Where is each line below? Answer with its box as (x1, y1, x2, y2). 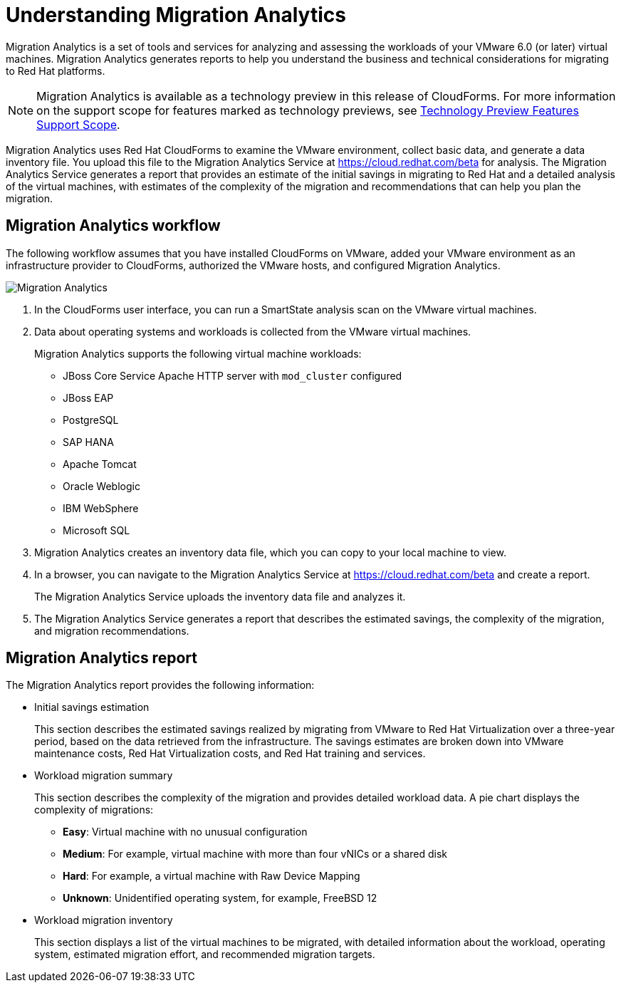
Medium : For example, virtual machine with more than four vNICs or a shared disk (63, 848, 447, 860)
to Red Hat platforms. (6, 64, 105, 77)
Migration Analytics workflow (6, 217, 221, 235)
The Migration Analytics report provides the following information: (6, 679, 315, 692)
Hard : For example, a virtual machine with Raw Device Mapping (63, 870, 360, 883)
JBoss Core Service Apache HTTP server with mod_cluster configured (63, 369, 402, 382)
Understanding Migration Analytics (6, 3, 346, 27)
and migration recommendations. (34, 624, 189, 637)
